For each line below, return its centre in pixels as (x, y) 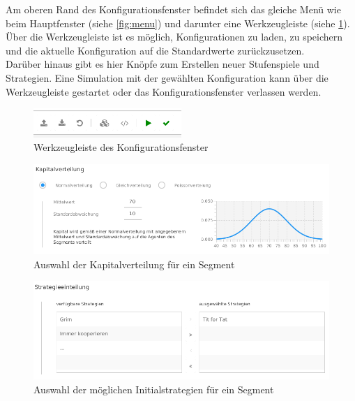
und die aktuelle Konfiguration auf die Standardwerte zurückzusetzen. (155, 50)
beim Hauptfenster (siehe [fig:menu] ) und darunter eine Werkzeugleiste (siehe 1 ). (178, 23)
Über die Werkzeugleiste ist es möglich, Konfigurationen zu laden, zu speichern (174, 37)
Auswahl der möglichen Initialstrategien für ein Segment (154, 389)
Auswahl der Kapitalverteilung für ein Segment (134, 264)
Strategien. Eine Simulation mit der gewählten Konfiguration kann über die (167, 77)
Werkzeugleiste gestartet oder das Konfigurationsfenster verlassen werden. (164, 91)
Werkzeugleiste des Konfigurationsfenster (121, 147)
